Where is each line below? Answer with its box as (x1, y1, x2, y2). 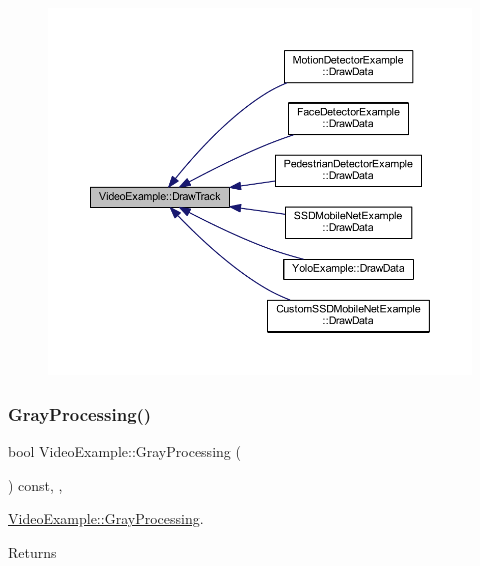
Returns (8, 542, 57, 563)
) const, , (8, 474, 63, 495)
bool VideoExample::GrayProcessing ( (8, 441, 241, 462)
